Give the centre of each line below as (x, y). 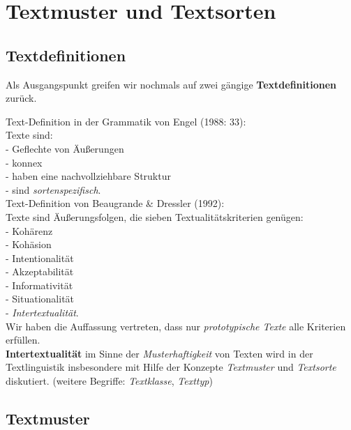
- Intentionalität (40, 258)
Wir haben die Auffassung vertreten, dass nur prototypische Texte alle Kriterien (176, 326)
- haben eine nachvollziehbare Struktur (88, 176)
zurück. (21, 98)
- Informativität (39, 285)
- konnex (24, 162)
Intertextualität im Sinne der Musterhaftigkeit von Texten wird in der (159, 353)
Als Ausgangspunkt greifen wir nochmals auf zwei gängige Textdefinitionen (171, 84)
